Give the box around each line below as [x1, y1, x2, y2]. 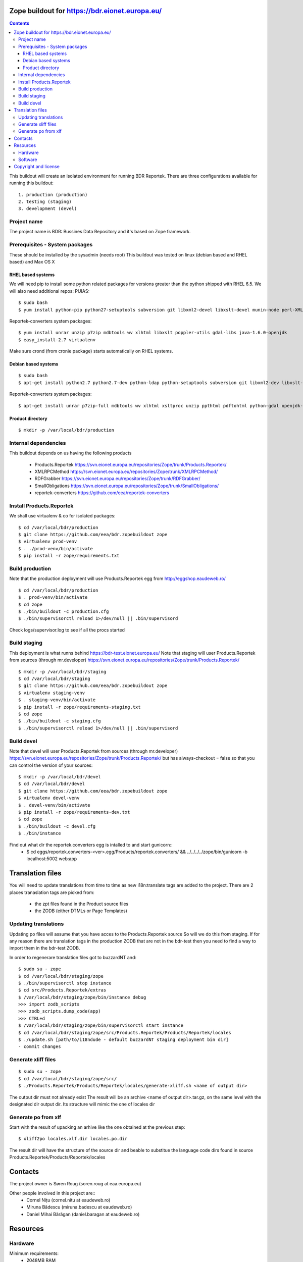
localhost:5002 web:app [26, 856, 77, 862]
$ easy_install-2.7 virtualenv [18, 337, 96, 343]
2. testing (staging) [18, 198, 72, 204]
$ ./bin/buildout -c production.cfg [18, 608, 109, 614]
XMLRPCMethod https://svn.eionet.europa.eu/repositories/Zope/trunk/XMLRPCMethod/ [34, 468, 218, 475]
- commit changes [18, 1044, 61, 1049]
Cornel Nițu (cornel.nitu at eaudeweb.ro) [26, 1197, 111, 1203]
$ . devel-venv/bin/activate [18, 802, 90, 808]
